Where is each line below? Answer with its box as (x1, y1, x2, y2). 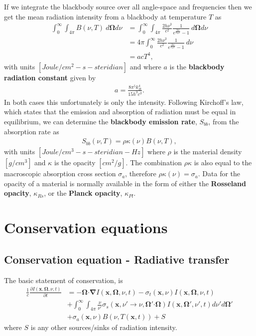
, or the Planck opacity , (44, 188, 123, 198)
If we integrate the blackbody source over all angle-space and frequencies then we (4, 1, 252, 11)
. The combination (126, 157, 182, 168)
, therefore (125, 168, 156, 179)
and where (129, 61, 161, 71)
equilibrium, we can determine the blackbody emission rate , (4, 116, 197, 126)
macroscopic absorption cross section (4, 168, 116, 179)
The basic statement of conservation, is (4, 275, 123, 285)
